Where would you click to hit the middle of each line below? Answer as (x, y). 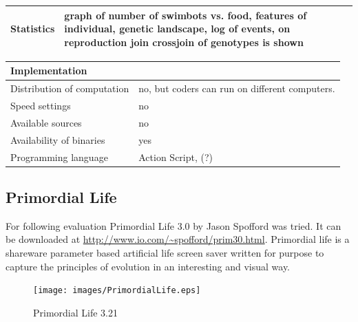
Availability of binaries (58, 139)
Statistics (33, 29)
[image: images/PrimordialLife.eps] (117, 291)
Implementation (49, 71)
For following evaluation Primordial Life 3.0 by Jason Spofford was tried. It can (173, 225)
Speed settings (41, 105)
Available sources (46, 122)
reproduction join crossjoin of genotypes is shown (184, 42)
